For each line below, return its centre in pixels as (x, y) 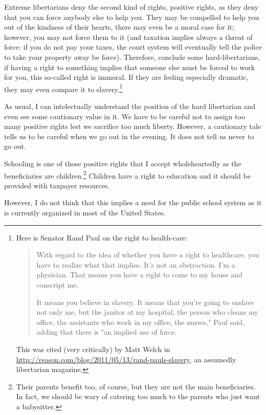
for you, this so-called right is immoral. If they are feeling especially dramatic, (126, 77)
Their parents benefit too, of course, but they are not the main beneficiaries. (136, 386)
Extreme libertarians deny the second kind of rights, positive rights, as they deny (131, 7)
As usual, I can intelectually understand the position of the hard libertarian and (130, 106)
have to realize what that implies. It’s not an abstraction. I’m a (136, 264)
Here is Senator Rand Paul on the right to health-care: (102, 237)
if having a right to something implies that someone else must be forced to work (130, 67)
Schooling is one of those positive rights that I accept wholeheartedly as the (123, 163)
